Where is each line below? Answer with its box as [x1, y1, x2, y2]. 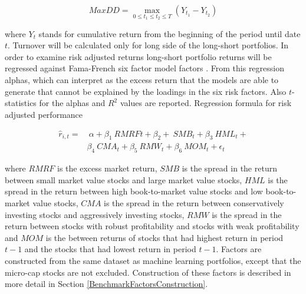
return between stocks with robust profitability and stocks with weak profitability [5, 220, 300, 232]
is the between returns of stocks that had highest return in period [45, 231, 284, 243]
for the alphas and [39, 97, 106, 109]
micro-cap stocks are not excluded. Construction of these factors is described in [5, 266, 291, 278]
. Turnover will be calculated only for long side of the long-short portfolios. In [8, 39, 289, 51]
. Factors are [216, 243, 262, 255]
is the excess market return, [57, 162, 157, 174]
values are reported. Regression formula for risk [120, 97, 292, 109]
